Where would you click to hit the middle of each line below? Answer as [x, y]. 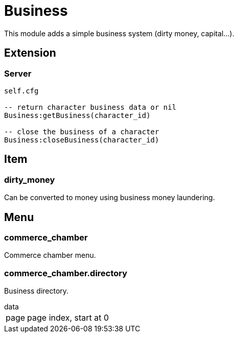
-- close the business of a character [82, 131]
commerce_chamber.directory [66, 273]
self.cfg [21, 91]
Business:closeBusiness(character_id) [82, 140]
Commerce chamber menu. [50, 255]
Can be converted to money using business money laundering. [110, 198]
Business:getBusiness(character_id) [77, 115]
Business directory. [37, 291]
